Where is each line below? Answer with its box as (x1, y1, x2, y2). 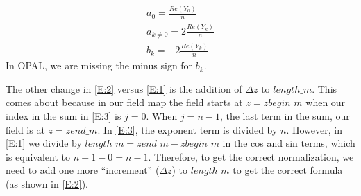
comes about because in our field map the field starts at (6, 95, 243, 109)
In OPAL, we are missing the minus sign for (6, 58, 193, 73)
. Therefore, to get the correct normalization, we (148, 149, 354, 163)
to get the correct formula (233, 163, 343, 177)
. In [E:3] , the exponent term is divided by (97, 122, 278, 136)
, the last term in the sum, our (219, 108, 350, 123)
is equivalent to (6, 149, 71, 163)
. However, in (286, 122, 342, 136)
